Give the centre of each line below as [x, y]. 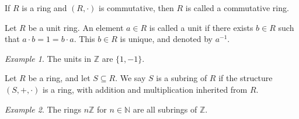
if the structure [246, 78]
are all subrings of [165, 109]
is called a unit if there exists [201, 27]
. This [84, 39]
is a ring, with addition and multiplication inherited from [145, 89]
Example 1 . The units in [48, 58]
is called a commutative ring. [237, 8]
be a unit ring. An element [76, 27]
